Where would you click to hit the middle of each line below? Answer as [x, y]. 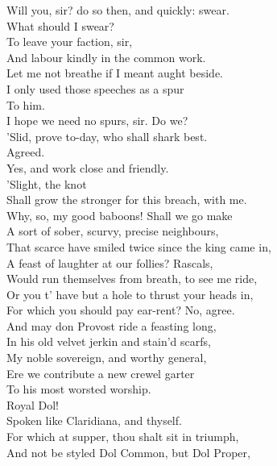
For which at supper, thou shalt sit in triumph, [123, 437]
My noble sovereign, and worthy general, [107, 358]
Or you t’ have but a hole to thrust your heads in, [130, 294]
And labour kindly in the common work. [106, 57]
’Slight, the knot [47, 183]
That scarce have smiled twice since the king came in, [139, 246]
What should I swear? [60, 25]
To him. [26, 104]
